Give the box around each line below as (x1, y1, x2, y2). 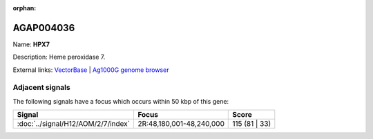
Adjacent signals (12, 83, 70, 93)
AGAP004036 (12, 21, 75, 34)
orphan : (12, 4, 37, 12)
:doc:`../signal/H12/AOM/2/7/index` (17, 119, 131, 129)
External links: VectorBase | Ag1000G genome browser (12, 66, 169, 74)
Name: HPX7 (12, 40, 50, 48)
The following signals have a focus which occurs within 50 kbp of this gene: (12, 97, 229, 105)
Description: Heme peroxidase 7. (12, 53, 106, 62)
